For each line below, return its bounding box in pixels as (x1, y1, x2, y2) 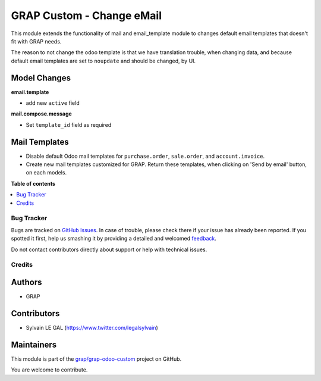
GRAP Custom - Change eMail (11, 9, 162, 22)
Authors (11, 277, 42, 287)
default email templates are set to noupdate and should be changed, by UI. (11, 57, 196, 64)
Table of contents (11, 180, 56, 187)
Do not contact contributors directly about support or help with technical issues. (11, 246, 207, 253)
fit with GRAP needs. (11, 38, 62, 45)
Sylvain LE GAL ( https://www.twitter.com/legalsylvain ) (26, 324, 159, 331)
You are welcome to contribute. (11, 366, 88, 373)
